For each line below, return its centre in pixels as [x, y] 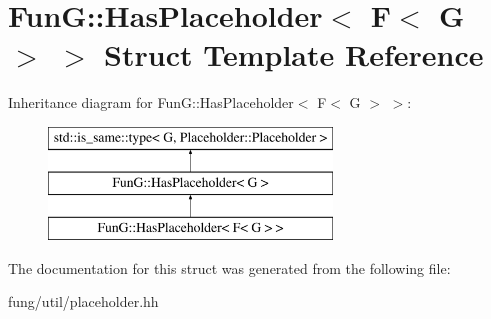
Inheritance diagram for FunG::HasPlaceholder [151, 102]
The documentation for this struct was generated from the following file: [229, 267]
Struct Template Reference [294, 54]
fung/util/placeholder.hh [83, 301]
